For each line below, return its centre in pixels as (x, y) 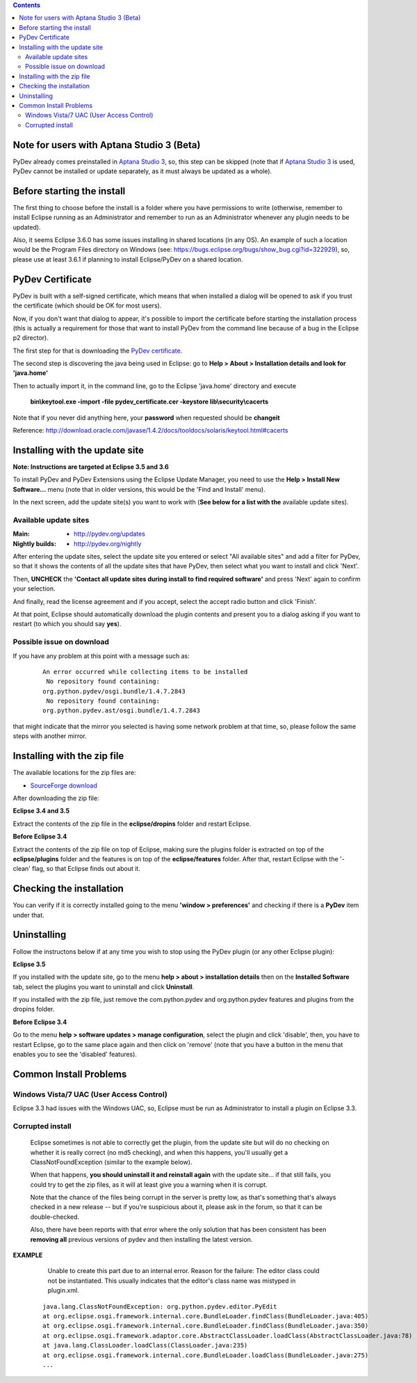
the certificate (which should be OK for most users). (87, 305)
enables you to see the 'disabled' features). (75, 1055)
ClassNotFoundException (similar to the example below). (111, 1162)
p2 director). (31, 338)
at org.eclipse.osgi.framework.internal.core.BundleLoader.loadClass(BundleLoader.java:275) (206, 1355)
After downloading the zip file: (56, 798)
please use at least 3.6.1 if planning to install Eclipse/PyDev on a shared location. (128, 259)
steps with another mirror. (50, 736)
